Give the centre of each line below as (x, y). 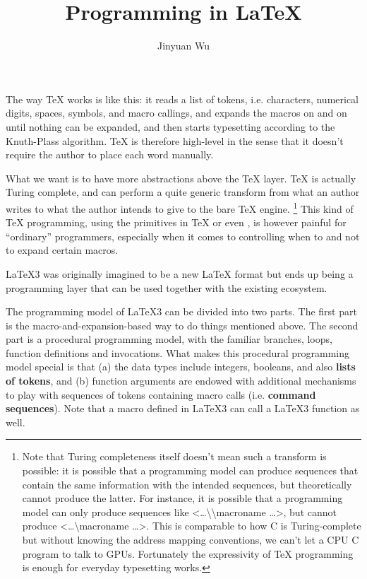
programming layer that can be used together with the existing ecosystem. (167, 287)
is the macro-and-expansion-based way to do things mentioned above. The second (182, 325)
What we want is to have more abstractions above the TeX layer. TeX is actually (181, 178)
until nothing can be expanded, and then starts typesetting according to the (170, 126)
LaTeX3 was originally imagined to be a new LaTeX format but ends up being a (180, 273)
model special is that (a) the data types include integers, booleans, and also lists (181, 367)
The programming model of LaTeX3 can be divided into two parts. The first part (181, 311)
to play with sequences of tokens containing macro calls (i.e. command (161, 394)
